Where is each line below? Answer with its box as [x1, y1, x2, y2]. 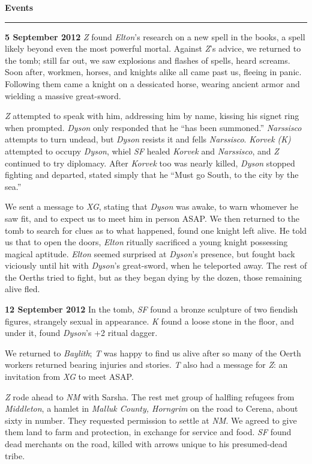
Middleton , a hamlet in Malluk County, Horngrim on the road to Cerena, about [5, 402, 298, 415]
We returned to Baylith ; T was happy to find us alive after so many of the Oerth [5, 346, 301, 359]
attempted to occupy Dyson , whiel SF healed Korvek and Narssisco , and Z [5, 144, 279, 157]
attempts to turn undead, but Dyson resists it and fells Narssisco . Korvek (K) [5, 133, 291, 145]
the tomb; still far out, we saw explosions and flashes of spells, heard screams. [5, 53, 290, 66]
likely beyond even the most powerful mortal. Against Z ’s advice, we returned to [5, 42, 301, 55]
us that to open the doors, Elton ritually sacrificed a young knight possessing [5, 236, 288, 248]
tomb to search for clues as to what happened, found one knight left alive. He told [5, 224, 307, 236]
